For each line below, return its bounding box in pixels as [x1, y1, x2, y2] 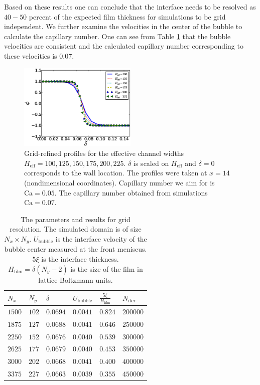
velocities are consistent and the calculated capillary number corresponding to [4, 41, 243, 51]
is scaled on [134, 157, 169, 168]
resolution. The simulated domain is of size [10, 224, 142, 234]
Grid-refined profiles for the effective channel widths [24, 148, 184, 158]
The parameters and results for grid [21, 214, 131, 224]
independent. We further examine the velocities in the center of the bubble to [4, 21, 242, 32]
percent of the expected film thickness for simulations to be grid [29, 11, 226, 22]
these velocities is [4, 50, 57, 61]
